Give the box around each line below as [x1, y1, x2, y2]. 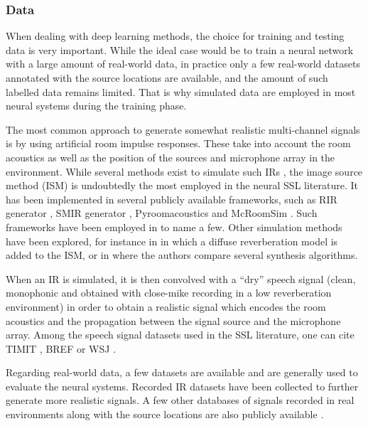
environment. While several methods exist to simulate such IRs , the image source [6, 164, 363, 179]
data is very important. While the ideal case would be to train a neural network [6, 42, 354, 57]
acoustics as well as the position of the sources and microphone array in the [6, 149, 335, 164]
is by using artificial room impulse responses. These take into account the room [6, 136, 351, 151]
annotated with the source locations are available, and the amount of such [6, 70, 328, 85]
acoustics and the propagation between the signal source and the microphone [6, 313, 341, 328]
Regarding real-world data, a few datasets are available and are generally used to [6, 365, 358, 380]
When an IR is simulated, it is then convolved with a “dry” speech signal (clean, [6, 271, 356, 286]
